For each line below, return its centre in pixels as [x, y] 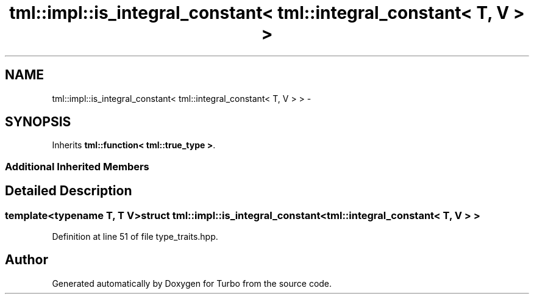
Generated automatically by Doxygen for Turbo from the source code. [192, 283]
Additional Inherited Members [77, 166]
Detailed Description [69, 191]
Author [27, 260]
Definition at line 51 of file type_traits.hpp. [135, 237]
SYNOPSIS [38, 122]
